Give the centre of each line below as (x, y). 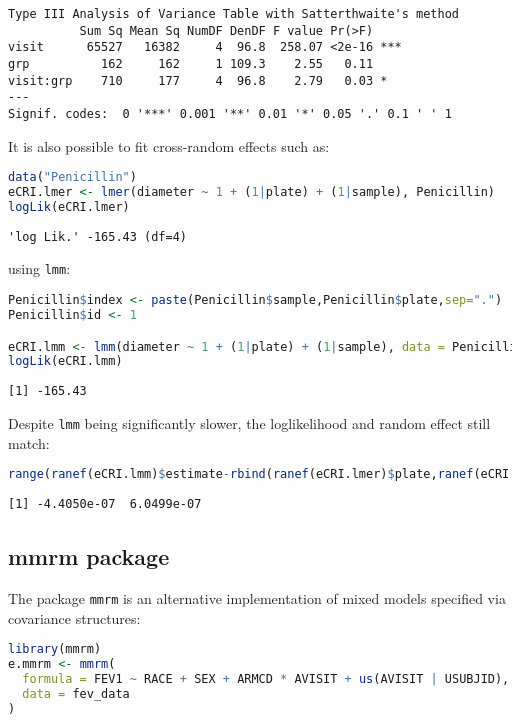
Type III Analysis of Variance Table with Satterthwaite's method (234, 14)
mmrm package (89, 556)
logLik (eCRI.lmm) (65, 361)
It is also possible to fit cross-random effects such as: (169, 145)
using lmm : (39, 268)
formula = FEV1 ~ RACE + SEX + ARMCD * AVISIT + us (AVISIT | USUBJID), (266, 678)
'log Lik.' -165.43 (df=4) (97, 236)
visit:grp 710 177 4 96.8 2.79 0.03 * (198, 80)
